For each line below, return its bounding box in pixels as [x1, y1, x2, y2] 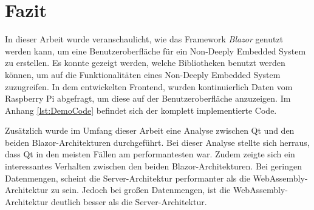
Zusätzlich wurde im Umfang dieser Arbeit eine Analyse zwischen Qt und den [5, 124, 295, 137]
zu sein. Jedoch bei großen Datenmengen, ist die [50, 183, 231, 196]
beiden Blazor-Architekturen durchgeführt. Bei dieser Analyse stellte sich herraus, [5, 136, 310, 148]
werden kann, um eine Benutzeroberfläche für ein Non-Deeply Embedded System [5, 44, 306, 57]
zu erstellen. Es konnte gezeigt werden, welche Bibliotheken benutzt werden [5, 56, 285, 69]
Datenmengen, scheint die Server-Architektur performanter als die [5, 171, 250, 184]
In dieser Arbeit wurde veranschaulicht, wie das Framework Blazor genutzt [5, 33, 284, 45]
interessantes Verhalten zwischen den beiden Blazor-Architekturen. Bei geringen [5, 160, 302, 172]
